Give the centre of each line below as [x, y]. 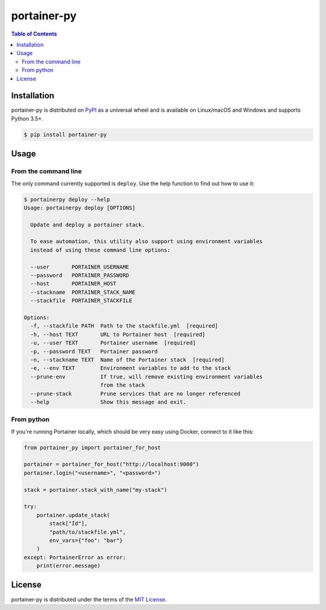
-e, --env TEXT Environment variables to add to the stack [131, 368]
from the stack [122, 385]
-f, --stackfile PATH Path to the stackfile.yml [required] [124, 326]
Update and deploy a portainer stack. [88, 224]
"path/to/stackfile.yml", [88, 532]
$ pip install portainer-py [65, 135]
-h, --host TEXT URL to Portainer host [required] [118, 334]
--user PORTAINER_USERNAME [80, 267]
